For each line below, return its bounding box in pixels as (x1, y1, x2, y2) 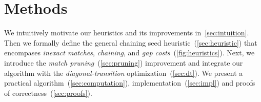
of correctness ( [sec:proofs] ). (4, 87, 92, 98)
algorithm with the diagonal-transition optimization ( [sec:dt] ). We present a (4, 67, 243, 78)
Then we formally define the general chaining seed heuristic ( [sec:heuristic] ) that (4, 37, 257, 48)
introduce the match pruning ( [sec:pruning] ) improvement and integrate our (4, 57, 243, 68)
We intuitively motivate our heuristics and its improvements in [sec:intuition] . (4, 27, 249, 38)
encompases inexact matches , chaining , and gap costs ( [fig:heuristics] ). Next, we (4, 47, 255, 58)
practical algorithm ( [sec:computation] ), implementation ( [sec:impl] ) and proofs (4, 77, 255, 88)
